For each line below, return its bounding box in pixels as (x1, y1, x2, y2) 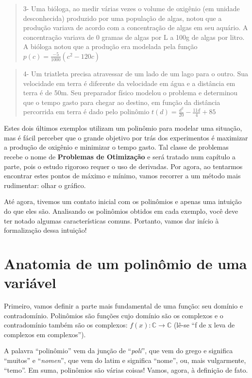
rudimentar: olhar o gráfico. (4, 180, 86, 190)
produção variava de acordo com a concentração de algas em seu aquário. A (23, 22, 248, 33)
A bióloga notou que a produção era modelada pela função (23, 41, 198, 52)
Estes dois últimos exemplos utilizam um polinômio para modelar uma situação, (4, 123, 242, 133)
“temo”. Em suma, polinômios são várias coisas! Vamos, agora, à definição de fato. (4, 364, 248, 375)
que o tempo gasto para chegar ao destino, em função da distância (23, 97, 220, 107)
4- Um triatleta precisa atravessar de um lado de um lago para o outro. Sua (23, 68, 249, 78)
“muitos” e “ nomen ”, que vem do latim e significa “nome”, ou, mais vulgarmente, (4, 355, 246, 365)
